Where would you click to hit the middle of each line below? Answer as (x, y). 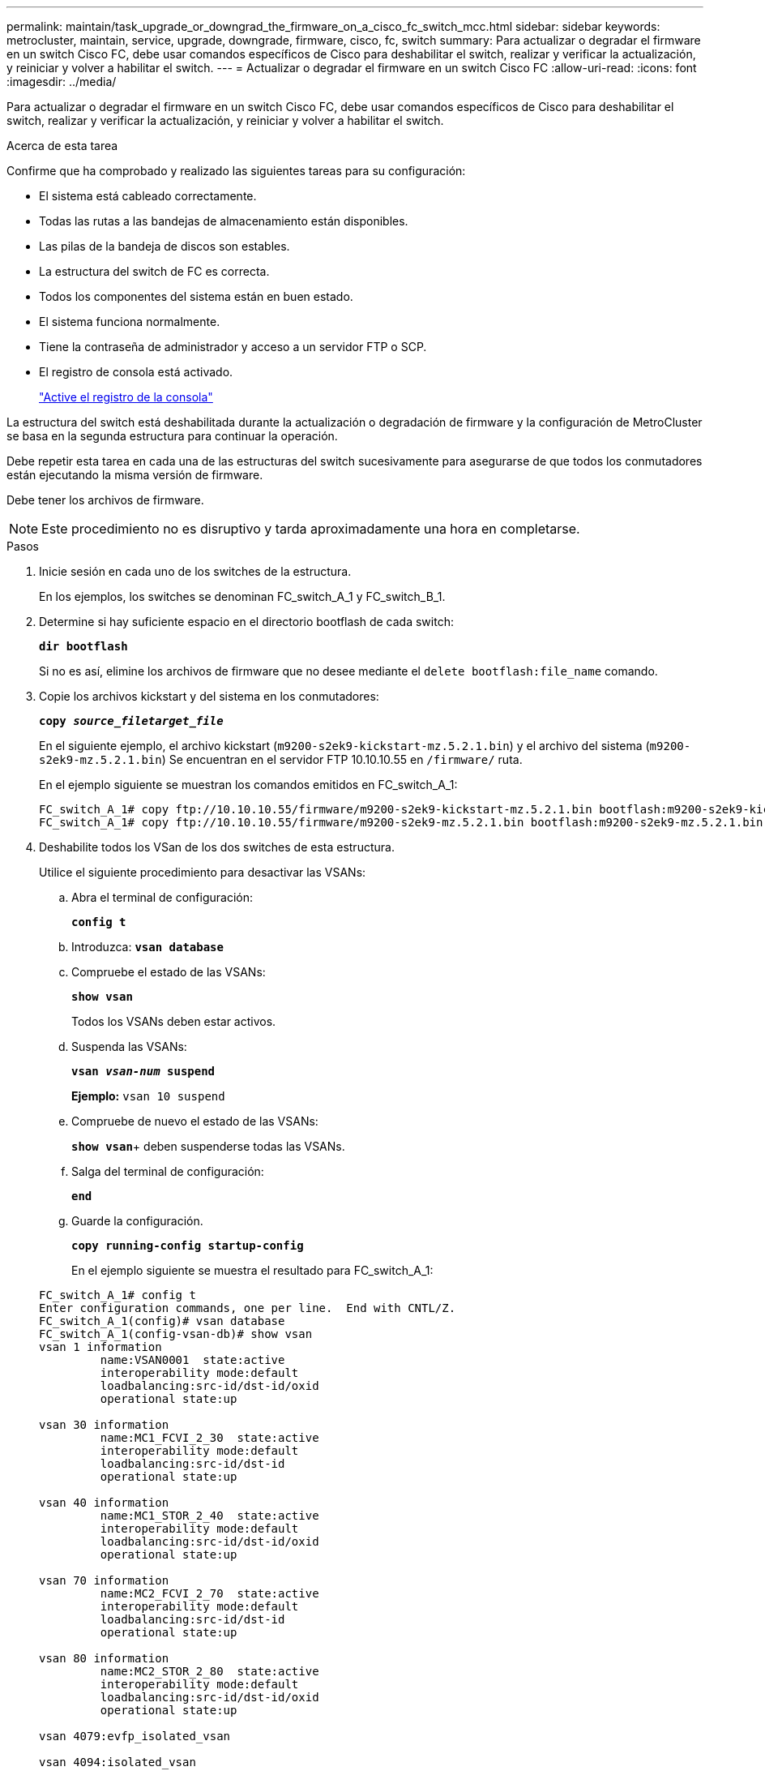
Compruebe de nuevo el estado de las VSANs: (195, 1121)
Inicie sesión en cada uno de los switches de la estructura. (195, 571)
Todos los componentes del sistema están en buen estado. (196, 296)
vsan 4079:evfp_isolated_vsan (135, 1736)
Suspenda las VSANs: (129, 1046)
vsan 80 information (104, 1658)
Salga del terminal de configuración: (168, 1171)
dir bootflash (83, 646)
